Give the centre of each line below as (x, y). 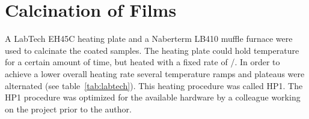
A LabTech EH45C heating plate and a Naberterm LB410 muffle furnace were (149, 39)
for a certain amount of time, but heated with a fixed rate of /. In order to (142, 62)
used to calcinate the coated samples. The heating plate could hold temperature (152, 50)
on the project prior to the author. (68, 109)
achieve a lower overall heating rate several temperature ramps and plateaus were (155, 73)
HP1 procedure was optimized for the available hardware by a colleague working (153, 97)
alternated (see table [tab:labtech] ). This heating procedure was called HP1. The (154, 85)
